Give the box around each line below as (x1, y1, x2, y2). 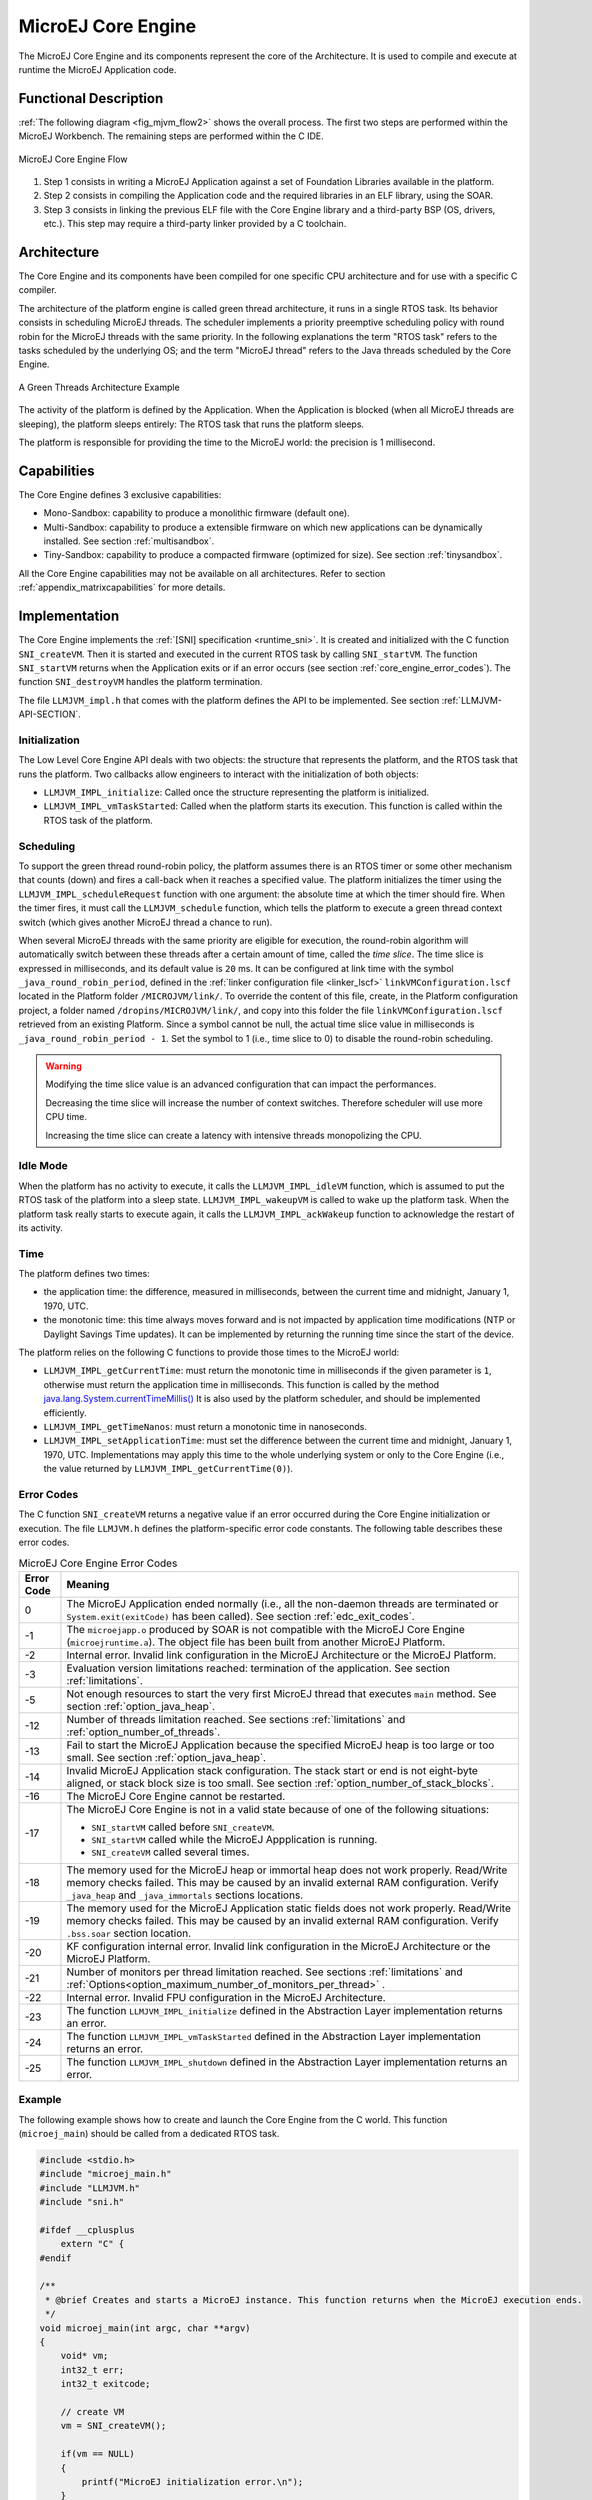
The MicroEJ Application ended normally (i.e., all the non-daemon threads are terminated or (66, 1596, 499, 1610)
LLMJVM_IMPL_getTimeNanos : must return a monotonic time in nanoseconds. (43, 1420, 367, 1432)
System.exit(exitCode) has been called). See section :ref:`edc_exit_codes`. (66, 1609, 415, 1623)
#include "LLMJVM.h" (39, 2182, 140, 2194)
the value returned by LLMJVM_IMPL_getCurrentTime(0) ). (43, 1463, 294, 1475)
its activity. (18, 1221, 64, 1234)
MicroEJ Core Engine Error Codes (18, 1556, 178, 1570)
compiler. (18, 284, 57, 296)
